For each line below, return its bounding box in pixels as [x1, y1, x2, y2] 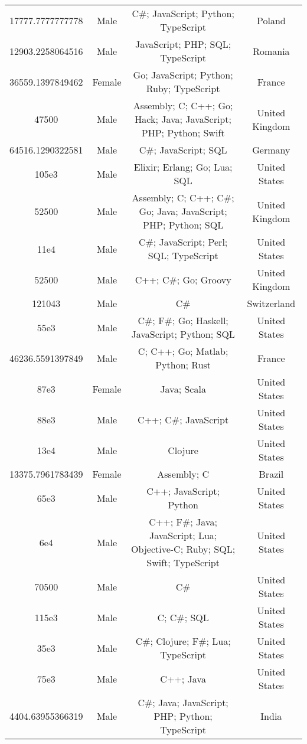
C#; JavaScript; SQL [139, 143, 227, 156]
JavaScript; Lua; [149, 528, 217, 542]
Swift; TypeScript [146, 556, 220, 569]
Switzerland [247, 296, 296, 310]
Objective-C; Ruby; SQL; [131, 542, 236, 556]
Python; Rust [155, 358, 211, 371]
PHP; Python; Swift [141, 126, 225, 139]
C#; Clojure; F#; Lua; [135, 634, 231, 648]
